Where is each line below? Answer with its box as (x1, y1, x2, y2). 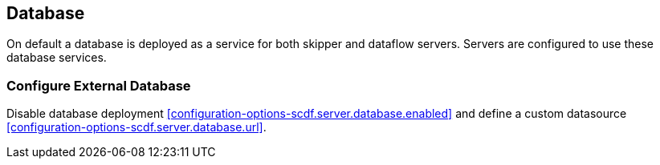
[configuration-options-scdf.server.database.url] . (6, 120, 267, 135)
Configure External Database (6, 77, 191, 94)
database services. (6, 50, 107, 65)
